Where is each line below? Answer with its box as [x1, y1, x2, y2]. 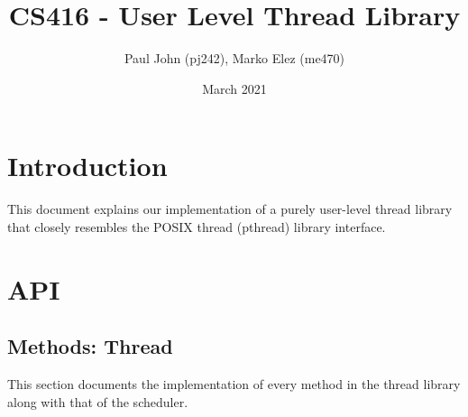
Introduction [7, 147, 168, 184]
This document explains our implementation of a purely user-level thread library [7, 199, 453, 218]
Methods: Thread [7, 332, 173, 360]
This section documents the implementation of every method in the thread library [7, 375, 461, 394]
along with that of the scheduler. [7, 392, 188, 411]
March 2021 [202, 79, 267, 97]
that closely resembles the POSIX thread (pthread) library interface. [7, 217, 386, 236]
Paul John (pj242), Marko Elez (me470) [124, 49, 345, 68]
